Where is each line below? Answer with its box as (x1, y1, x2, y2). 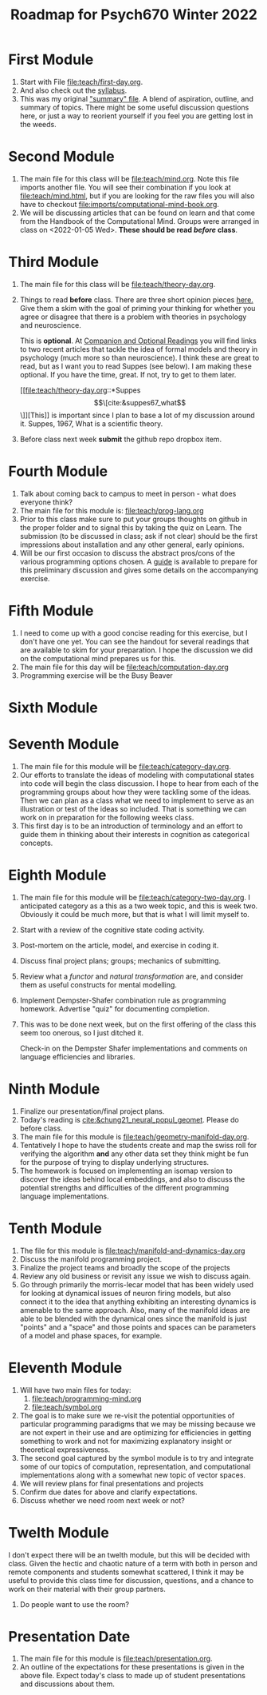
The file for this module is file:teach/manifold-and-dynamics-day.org (19, 1246, 245, 1255)
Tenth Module (8, 1219, 102, 1237)
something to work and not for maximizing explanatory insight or (19, 1436, 233, 1446)
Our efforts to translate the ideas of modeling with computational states (19, 770, 255, 780)
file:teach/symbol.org (31, 1402, 102, 1412)
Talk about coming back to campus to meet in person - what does (19, 489, 237, 498)
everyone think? (19, 497, 73, 507)
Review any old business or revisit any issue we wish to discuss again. (19, 1271, 251, 1281)
